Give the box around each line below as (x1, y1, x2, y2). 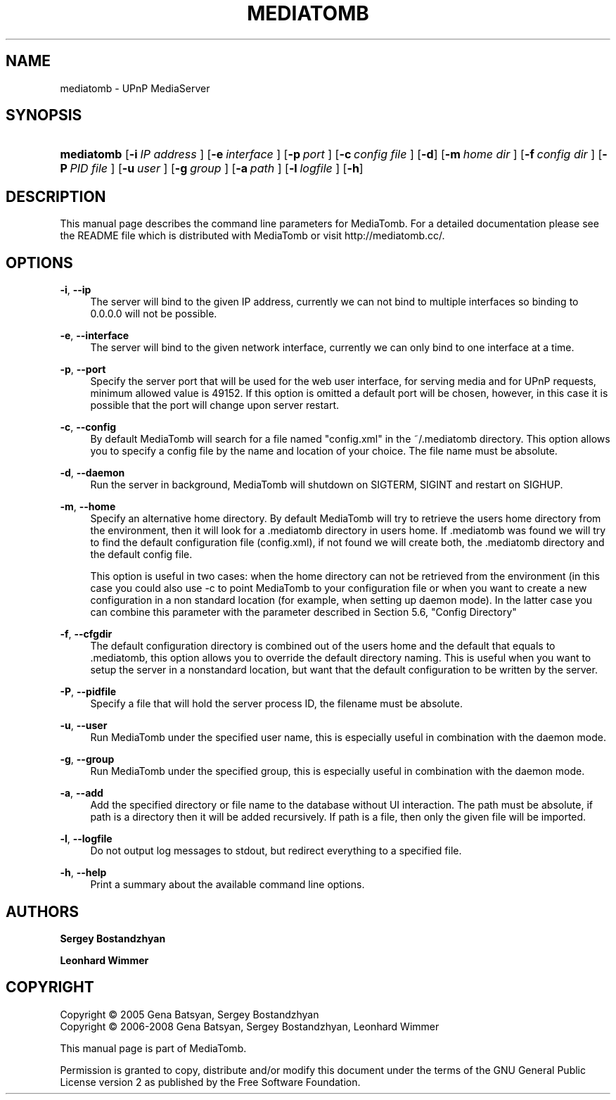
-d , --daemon (60, 467, 125, 479)
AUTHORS (6, 902, 79, 921)
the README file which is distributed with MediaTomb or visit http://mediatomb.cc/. (60, 229, 445, 242)
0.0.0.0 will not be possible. (90, 308, 217, 320)
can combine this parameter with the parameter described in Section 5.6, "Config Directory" (90, 606, 517, 619)
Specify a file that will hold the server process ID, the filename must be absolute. (90, 697, 463, 710)
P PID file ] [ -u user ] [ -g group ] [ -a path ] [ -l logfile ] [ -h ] (60, 161, 364, 176)
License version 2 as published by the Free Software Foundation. (60, 1075, 361, 1088)
